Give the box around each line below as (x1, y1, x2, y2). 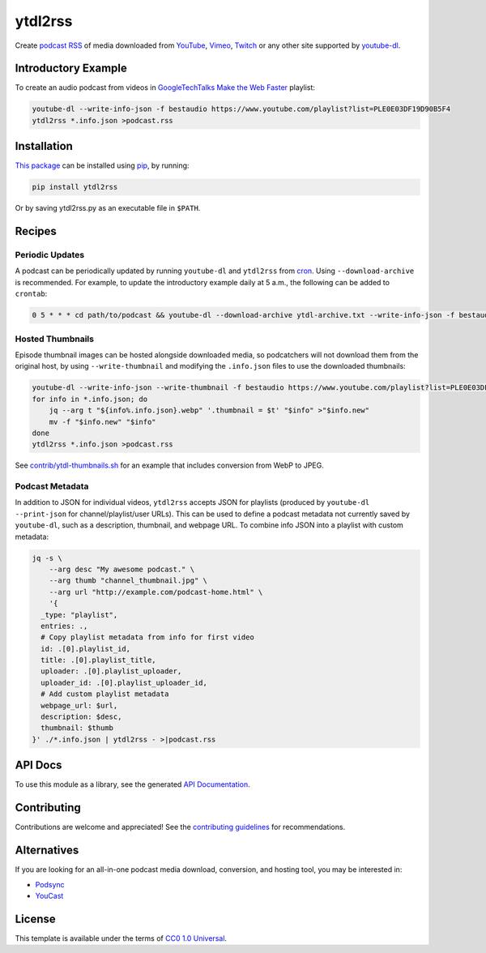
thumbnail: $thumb (40, 724, 113, 733)
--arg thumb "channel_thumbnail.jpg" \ (49, 576, 208, 585)
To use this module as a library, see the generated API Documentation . (15, 780, 250, 789)
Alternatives (15, 844, 79, 857)
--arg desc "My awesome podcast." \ (49, 564, 194, 574)
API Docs (15, 759, 62, 772)
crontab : (15, 288, 48, 299)
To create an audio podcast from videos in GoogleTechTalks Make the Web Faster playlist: (15, 83, 316, 92)
